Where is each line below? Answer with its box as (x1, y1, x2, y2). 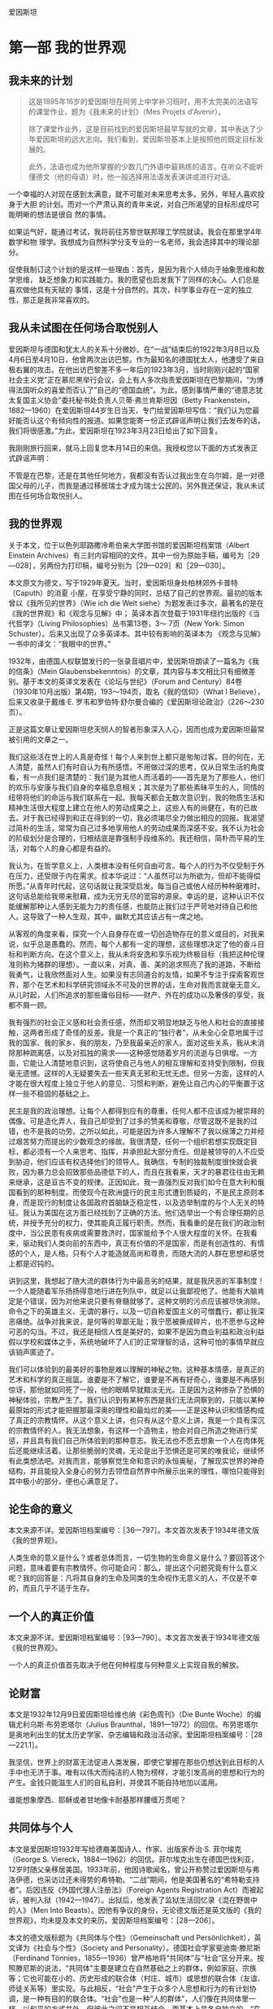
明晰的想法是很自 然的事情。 (15, 210, 110, 219)
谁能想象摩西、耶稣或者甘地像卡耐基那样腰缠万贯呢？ (8, 1795, 187, 1805)
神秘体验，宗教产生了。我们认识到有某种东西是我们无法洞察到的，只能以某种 (8, 1394, 265, 1404)
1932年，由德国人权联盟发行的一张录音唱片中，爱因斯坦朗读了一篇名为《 (8, 656, 253, 666)
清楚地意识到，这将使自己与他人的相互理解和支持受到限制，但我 (50, 1057, 265, 1068)
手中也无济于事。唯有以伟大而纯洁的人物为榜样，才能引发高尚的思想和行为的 (8, 1767, 265, 1777)
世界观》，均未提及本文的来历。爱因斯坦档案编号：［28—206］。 (8, 1915, 219, 1925)
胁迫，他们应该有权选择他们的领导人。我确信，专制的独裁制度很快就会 (15, 1157, 250, 1166)
